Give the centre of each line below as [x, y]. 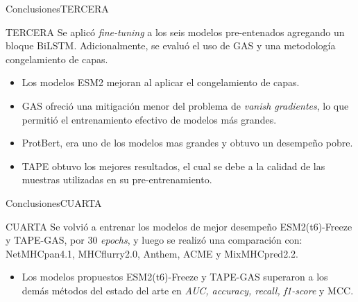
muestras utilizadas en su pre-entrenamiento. [117, 179]
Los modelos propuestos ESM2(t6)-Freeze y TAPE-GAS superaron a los [175, 277]
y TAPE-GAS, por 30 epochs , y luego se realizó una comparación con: [154, 240]
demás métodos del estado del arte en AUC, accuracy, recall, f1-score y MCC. [188, 290]
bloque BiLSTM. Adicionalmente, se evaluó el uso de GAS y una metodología [171, 45]
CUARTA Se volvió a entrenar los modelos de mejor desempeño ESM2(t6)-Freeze [179, 226]
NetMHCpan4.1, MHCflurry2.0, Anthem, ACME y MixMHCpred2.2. [152, 253]
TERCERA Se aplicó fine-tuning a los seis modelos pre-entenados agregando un [175, 32]
